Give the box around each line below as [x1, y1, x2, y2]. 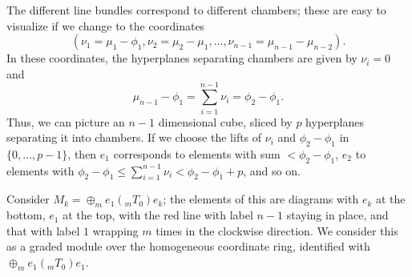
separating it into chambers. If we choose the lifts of [6, 129, 262, 146]
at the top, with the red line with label [63, 207, 253, 223]
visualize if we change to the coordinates [6, 17, 205, 34]
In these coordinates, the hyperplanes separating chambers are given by [6, 50, 357, 66]
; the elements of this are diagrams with [163, 191, 359, 207]
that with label [6, 222, 80, 239]
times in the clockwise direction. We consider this [156, 222, 398, 239]
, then [67, 145, 97, 162]
